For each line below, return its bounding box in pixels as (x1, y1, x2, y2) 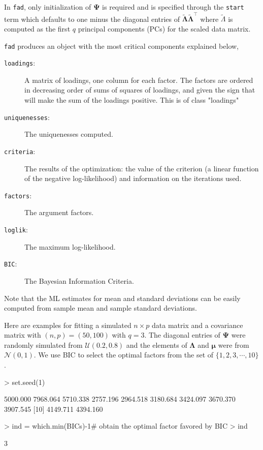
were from (218, 339, 249, 350)
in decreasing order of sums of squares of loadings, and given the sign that (24, 84, 255, 95)
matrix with (4, 329, 41, 340)
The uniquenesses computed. (24, 129, 113, 139)
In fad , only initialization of (4, 2, 91, 12)
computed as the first (4, 23, 71, 34)
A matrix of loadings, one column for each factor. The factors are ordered (24, 74, 253, 85)
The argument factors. (24, 207, 94, 218)
